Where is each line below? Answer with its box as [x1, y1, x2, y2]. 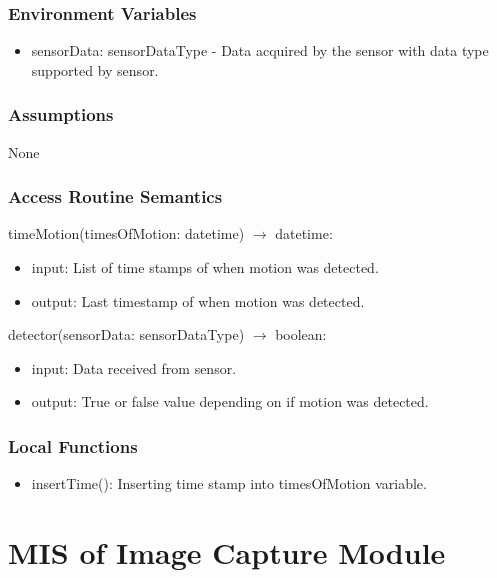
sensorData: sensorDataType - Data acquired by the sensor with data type [31, 40, 489, 61]
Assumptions [8, 102, 114, 127]
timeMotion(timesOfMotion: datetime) [8, 223, 245, 244]
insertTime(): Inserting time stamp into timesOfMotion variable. [31, 473, 427, 494]
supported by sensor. [31, 59, 159, 80]
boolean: [275, 324, 327, 345]
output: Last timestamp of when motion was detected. [31, 290, 365, 311]
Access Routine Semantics [8, 184, 223, 209]
